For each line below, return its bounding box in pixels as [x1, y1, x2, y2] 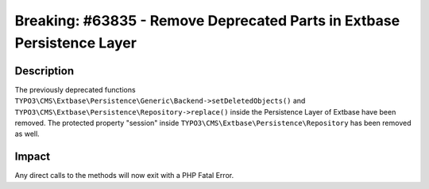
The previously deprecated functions [14, 85, 136, 94]
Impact [14, 150, 51, 164]
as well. [14, 129, 40, 138]
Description [14, 64, 75, 77]
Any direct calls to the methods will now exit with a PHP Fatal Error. [14, 171, 234, 180]
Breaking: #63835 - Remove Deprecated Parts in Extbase [14, 12, 400, 29]
